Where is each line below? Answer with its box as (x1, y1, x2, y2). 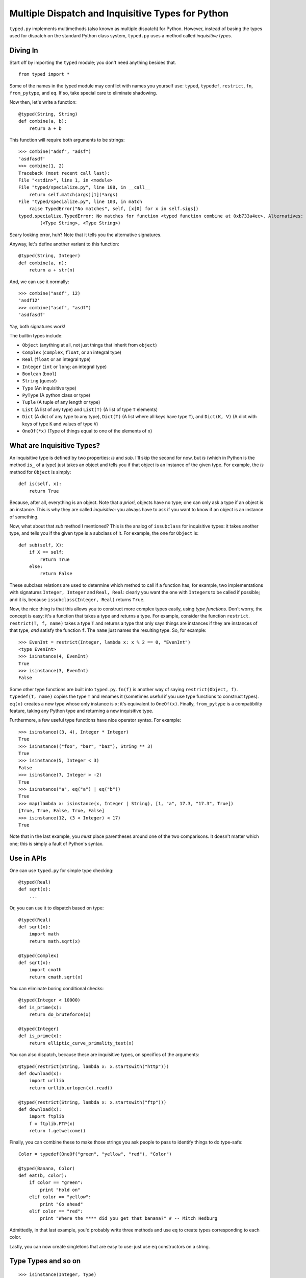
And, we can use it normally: (9, 279, 69, 285)
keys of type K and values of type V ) (22, 421, 98, 427)
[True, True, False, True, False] (18, 808, 105, 814)
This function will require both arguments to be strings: (9, 136, 125, 143)
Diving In (9, 46, 38, 55)
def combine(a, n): (18, 260, 67, 266)
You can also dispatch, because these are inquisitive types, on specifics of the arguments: (9, 1052, 199, 1058)
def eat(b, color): (18, 1173, 67, 1178)
